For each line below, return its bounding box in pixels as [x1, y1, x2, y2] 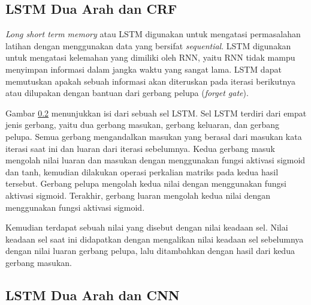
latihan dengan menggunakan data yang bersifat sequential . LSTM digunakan [5, 39, 291, 52]
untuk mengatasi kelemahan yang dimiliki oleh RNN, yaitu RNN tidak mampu [5, 51, 295, 64]
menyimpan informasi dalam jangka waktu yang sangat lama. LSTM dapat [5, 62, 282, 75]
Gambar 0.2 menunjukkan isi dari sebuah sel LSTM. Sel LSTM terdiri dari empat [5, 106, 307, 119]
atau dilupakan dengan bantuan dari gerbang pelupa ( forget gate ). [5, 86, 249, 99]
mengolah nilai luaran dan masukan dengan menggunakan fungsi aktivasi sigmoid [5, 154, 306, 166]
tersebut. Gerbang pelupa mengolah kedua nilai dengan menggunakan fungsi [5, 177, 287, 190]
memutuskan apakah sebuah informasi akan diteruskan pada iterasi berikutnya [5, 74, 295, 87]
